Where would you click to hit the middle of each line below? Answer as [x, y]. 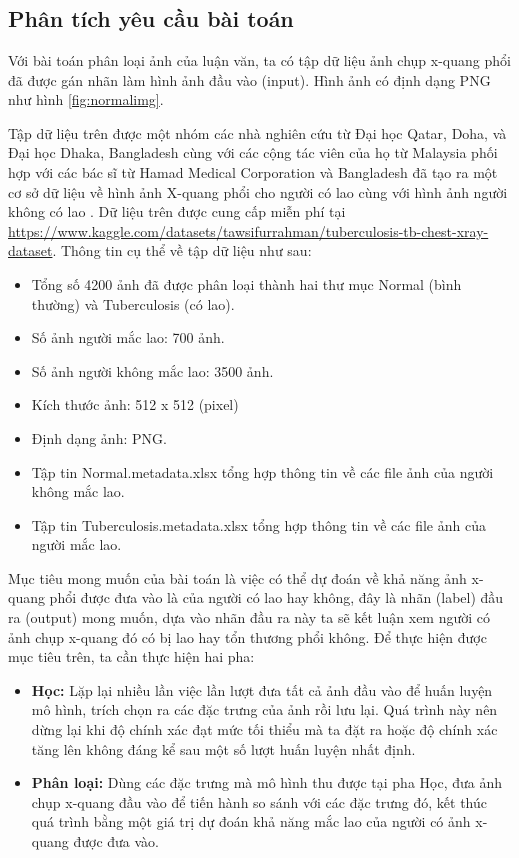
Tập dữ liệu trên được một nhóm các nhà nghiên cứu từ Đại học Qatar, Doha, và [257, 132]
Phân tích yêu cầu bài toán [151, 18]
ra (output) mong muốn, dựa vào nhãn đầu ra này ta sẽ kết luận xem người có [249, 617]
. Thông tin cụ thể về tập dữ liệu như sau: [182, 250]
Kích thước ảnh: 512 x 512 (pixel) [135, 404]
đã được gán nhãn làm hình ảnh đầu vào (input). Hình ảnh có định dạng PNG [249, 79]
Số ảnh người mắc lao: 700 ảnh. [128, 337]
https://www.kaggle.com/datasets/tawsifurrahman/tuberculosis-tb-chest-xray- [248, 230]
